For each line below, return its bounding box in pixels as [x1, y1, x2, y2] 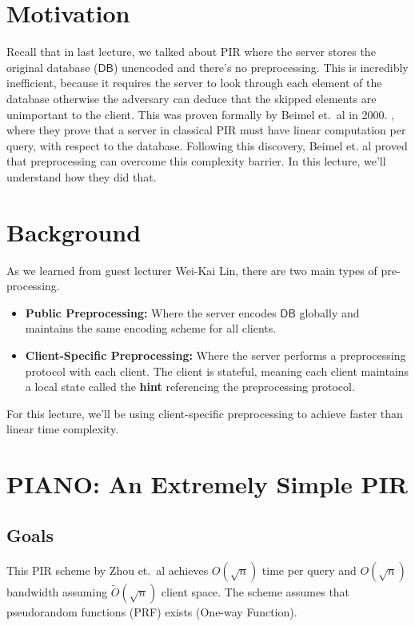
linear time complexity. [6, 421, 119, 437]
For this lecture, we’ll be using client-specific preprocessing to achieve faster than [6, 405, 403, 421]
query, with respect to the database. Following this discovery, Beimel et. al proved [6, 137, 408, 154]
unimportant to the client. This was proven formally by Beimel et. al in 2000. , [6, 106, 395, 122]
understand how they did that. [6, 168, 157, 185]
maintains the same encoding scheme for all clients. [25, 320, 277, 337]
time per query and [261, 561, 357, 578]
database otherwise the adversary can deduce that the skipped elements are [6, 90, 377, 106]
